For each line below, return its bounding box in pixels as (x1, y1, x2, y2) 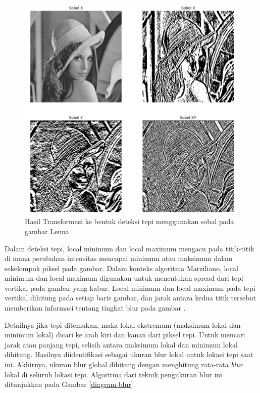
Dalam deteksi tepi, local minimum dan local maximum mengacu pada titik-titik (5, 243, 254, 253)
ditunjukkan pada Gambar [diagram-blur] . (5, 379, 135, 389)
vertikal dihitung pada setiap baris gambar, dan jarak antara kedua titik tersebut (5, 292, 256, 303)
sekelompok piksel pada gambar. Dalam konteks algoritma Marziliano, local (5, 263, 238, 273)
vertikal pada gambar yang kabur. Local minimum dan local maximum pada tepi (5, 282, 255, 293)
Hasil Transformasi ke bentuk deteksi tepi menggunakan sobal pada (25, 216, 234, 227)
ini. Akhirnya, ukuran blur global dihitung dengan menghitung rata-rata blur (5, 359, 243, 370)
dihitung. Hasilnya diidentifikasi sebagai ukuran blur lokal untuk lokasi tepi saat (5, 349, 253, 360)
